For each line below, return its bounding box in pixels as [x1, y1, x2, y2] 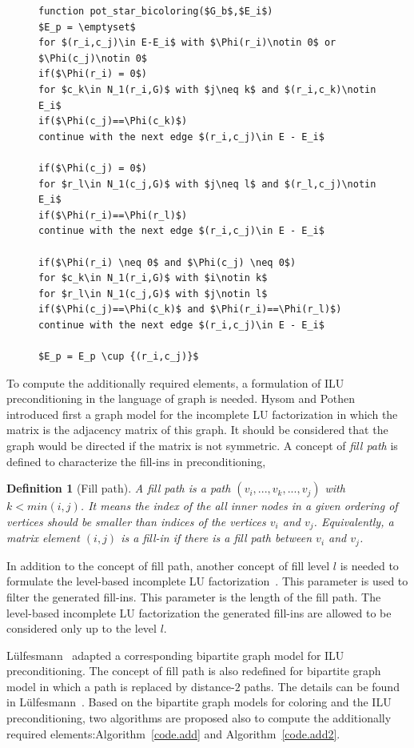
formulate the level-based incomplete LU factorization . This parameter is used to [6, 573, 408, 589]
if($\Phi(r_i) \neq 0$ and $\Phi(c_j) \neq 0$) [38, 256, 297, 268]
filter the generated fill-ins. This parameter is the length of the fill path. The [6, 588, 381, 605]
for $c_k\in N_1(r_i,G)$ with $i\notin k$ [38, 272, 268, 284]
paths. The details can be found [244, 678, 400, 694]
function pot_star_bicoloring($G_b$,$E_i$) [38, 6, 273, 17]
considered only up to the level [6, 620, 157, 637]
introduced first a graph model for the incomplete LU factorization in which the [6, 405, 398, 422]
